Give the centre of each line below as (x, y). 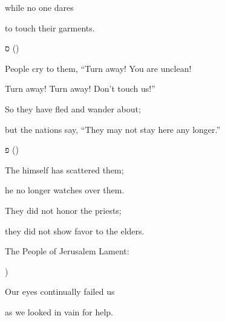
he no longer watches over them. (65, 190)
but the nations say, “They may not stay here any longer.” (113, 129)
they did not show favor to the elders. (75, 230)
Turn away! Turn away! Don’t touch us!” (80, 89)
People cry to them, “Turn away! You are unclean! (98, 68)
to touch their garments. (50, 27)
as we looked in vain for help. (59, 311)
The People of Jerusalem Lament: (67, 251)
